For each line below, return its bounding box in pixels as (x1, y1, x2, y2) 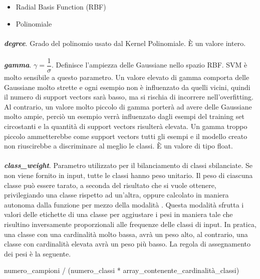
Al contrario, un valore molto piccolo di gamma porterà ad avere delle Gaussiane (4, 101, 252, 111)
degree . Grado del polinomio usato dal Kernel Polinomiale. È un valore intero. (4, 37, 246, 48)
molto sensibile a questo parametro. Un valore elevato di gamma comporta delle (4, 72, 249, 82)
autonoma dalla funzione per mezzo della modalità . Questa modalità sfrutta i (4, 199, 244, 209)
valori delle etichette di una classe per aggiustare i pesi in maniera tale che (4, 209, 233, 219)
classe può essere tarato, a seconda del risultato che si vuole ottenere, (4, 179, 216, 190)
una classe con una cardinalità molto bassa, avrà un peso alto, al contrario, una (4, 228, 248, 239)
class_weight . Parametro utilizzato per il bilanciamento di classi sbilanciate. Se (4, 160, 253, 170)
